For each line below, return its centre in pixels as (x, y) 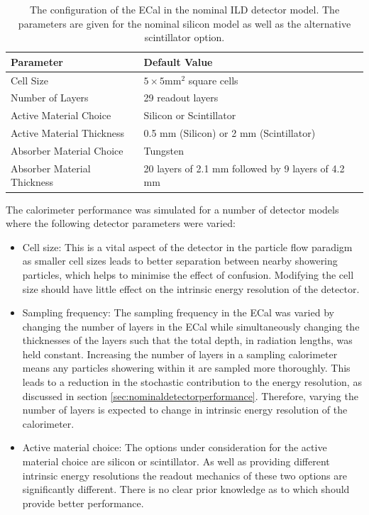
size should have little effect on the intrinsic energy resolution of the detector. (191, 288)
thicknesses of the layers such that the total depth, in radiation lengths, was (187, 340)
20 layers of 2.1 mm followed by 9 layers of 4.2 (244, 168)
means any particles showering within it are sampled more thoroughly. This (186, 368)
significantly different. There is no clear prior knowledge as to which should (186, 489)
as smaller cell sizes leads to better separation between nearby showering (180, 261)
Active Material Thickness (68, 133)
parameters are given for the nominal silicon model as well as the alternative (184, 23)
